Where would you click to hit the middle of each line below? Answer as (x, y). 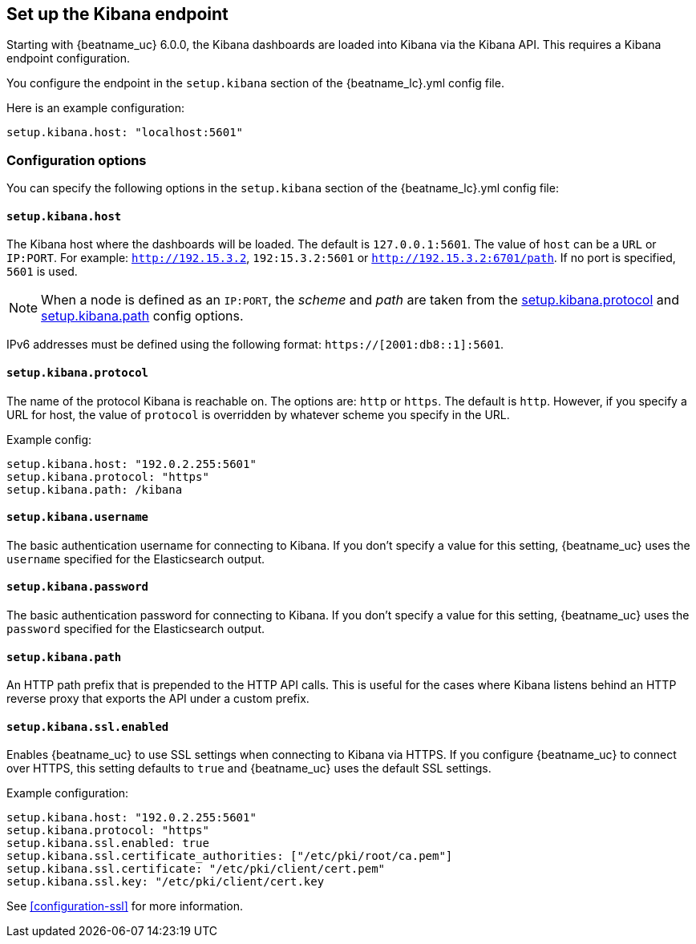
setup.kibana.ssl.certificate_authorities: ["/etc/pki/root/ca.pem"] (230, 856)
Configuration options (77, 160)
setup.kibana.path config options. (142, 316)
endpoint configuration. (69, 58)
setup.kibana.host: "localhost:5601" (125, 133)
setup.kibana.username (78, 517)
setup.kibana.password (78, 587)
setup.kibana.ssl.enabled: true (108, 843)
